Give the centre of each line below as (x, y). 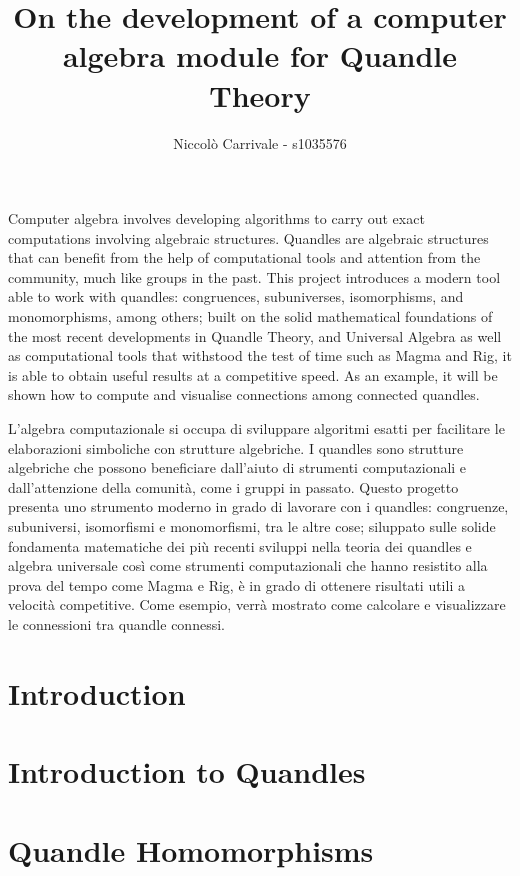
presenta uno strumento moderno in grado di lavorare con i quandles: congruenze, (258, 506)
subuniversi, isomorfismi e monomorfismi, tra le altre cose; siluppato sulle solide (252, 526)
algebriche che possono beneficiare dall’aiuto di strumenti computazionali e (237, 467)
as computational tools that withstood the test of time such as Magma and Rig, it (260, 355)
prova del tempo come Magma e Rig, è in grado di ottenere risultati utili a (236, 584)
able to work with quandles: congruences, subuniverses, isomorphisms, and (236, 296)
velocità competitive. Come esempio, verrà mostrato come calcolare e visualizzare (257, 604)
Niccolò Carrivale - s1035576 (260, 142)
